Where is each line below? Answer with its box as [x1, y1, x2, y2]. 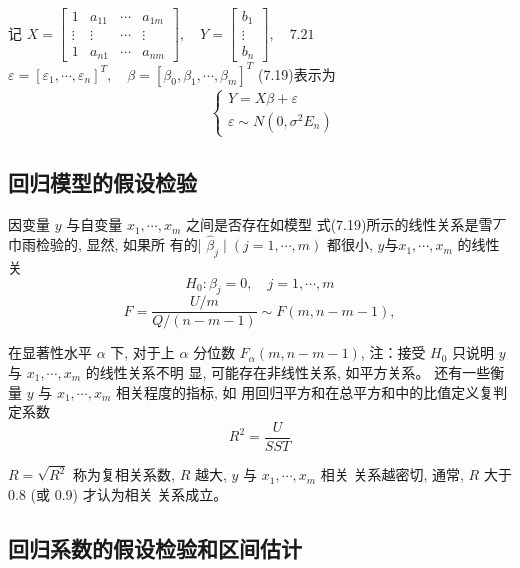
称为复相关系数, [73, 464, 175, 485]
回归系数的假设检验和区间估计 [8, 532, 302, 563]
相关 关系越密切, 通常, [320, 464, 464, 485]
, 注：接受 [360, 342, 426, 363]
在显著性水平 [8, 342, 92, 363]
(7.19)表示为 [257, 63, 336, 84]
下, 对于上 [110, 342, 175, 363]
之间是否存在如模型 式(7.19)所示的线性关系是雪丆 [185, 214, 507, 235]
